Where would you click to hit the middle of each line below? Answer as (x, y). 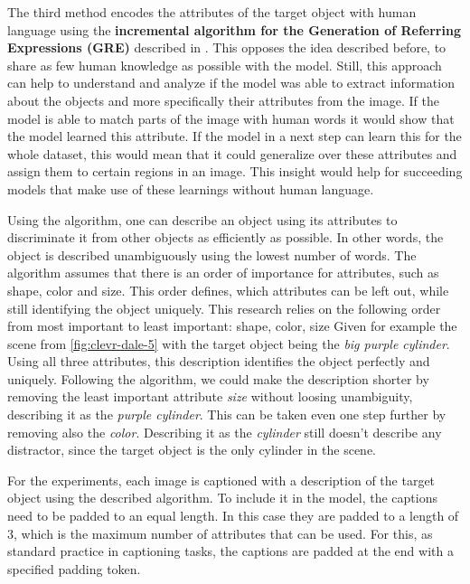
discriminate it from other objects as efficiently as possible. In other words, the (226, 237)
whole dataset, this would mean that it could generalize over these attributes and (232, 153)
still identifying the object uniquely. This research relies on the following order (224, 308)
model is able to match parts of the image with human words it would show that (231, 118)
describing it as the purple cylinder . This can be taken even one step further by (227, 414)
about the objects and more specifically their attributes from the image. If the (223, 100)
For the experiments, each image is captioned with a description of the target (221, 480)
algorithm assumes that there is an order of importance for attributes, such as (223, 273)
